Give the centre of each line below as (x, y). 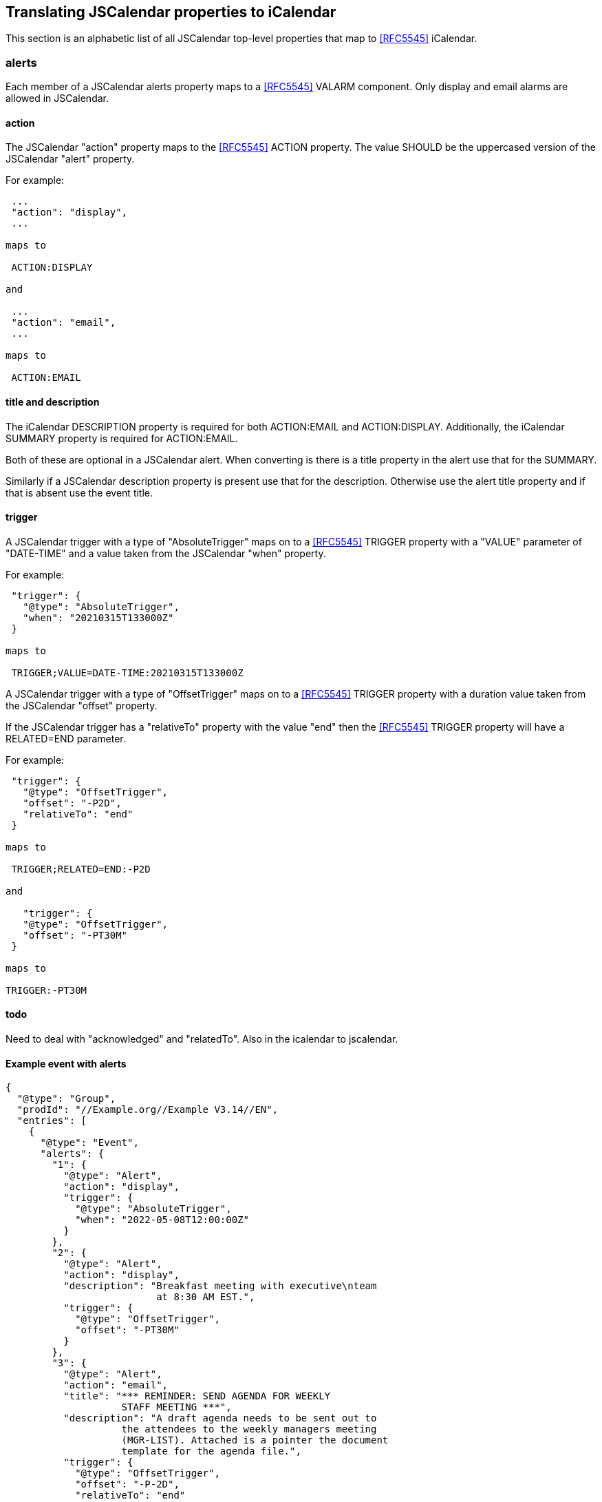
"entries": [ (52, 1121)
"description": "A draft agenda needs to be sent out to (220, 1418)
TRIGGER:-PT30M (46, 990)
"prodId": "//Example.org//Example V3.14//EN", (148, 1110)
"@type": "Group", (66, 1099)
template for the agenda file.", (211, 1451)
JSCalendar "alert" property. (70, 159)
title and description (53, 402)
